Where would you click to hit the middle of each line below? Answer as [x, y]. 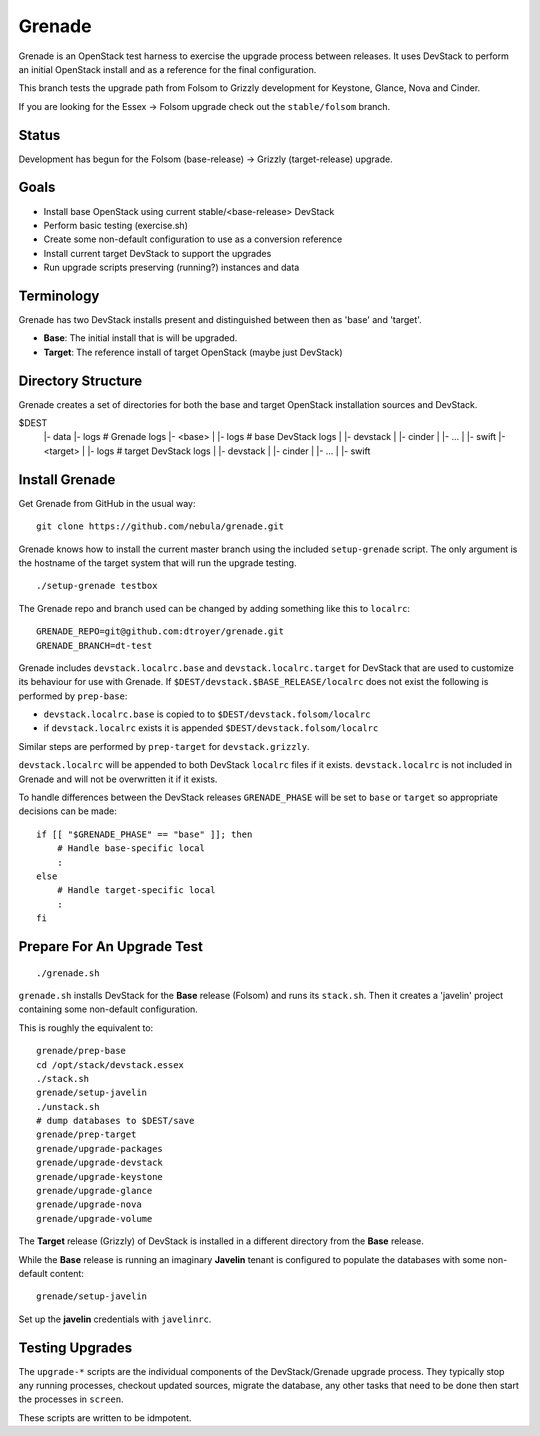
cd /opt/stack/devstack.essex [110, 1064]
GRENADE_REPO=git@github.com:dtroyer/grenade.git [160, 631]
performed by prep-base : [73, 696]
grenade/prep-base [81, 1051]
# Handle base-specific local [130, 848]
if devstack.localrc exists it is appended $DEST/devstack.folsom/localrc [211, 728]
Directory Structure [80, 380]
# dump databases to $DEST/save [115, 1121]
